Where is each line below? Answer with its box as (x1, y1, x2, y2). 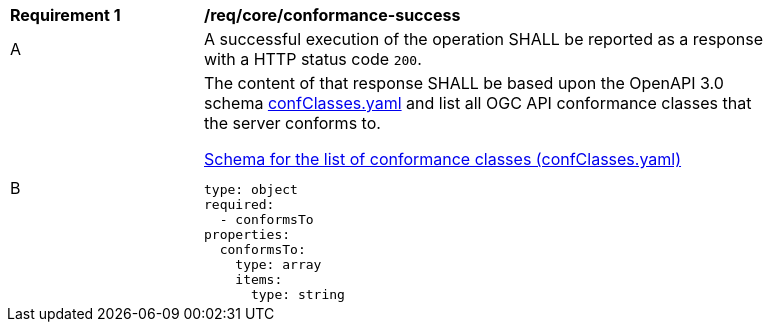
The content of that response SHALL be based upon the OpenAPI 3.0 (204, 73, 724, 93)
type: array (235, 257, 322, 272)
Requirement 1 (10, 5, 121, 25)
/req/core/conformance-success (204, 5, 461, 25)
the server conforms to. (204, 113, 381, 133)
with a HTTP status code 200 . (204, 49, 422, 69)
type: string (250, 287, 345, 302)
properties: (204, 227, 291, 242)
